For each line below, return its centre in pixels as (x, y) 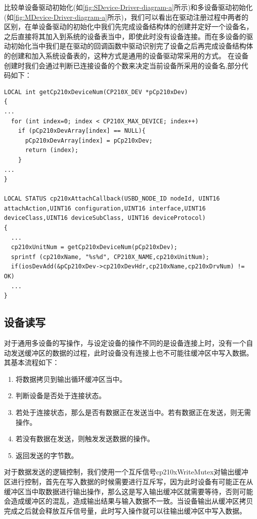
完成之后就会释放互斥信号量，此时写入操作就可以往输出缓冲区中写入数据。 (125, 510)
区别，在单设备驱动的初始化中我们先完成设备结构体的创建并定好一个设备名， (128, 26)
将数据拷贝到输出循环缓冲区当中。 (71, 379)
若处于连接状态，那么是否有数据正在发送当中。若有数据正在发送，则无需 (133, 412)
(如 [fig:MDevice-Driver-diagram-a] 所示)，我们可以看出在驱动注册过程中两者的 (126, 17)
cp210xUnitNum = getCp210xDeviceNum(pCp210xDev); (94, 247)
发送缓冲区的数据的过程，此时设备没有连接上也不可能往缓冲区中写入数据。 (132, 352)
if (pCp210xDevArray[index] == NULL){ (82, 131)
